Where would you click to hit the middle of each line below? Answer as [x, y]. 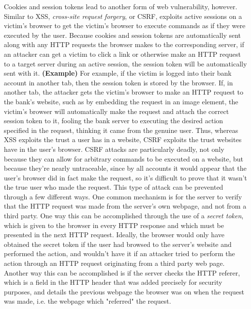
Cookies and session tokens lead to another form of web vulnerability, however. [121, 6]
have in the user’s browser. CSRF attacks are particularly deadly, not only [114, 149]
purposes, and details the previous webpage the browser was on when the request [124, 291]
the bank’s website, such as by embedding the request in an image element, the [121, 101]
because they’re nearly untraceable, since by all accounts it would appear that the [125, 168]
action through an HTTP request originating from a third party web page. [114, 263]
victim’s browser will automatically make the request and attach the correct [117, 111]
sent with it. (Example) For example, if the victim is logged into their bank [118, 73]
